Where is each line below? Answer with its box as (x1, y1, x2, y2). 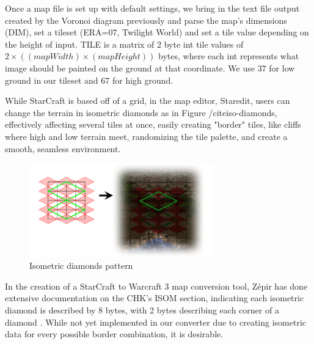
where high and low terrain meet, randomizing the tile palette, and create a (5, 130, 288, 142)
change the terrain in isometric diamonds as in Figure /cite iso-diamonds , (5, 106, 277, 119)
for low (269, 61, 295, 74)
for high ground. (112, 73, 173, 86)
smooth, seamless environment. (5, 142, 121, 155)
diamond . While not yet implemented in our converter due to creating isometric (5, 315, 306, 328)
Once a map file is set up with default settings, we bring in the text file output (5, 2, 300, 14)
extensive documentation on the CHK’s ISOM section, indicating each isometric (5, 291, 304, 304)
